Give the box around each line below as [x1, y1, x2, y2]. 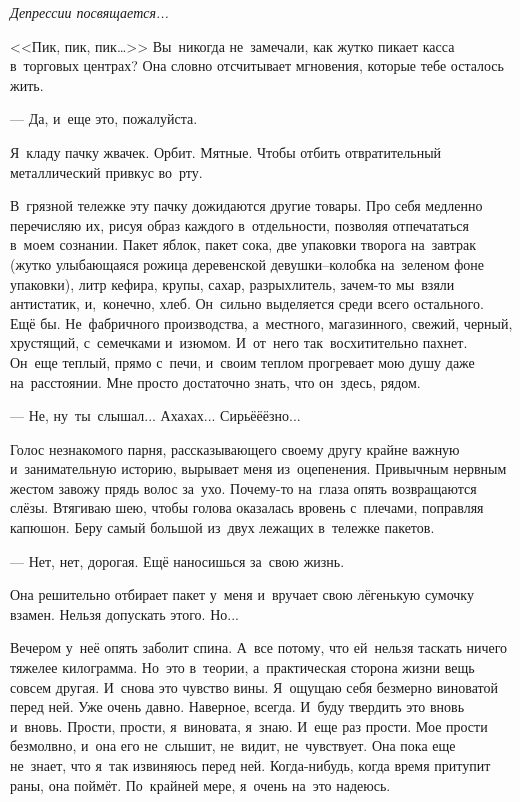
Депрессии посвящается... [10, 2, 169, 22]
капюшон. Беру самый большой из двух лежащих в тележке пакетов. [10, 517, 435, 538]
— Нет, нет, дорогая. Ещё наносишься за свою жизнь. [10, 550, 345, 571]
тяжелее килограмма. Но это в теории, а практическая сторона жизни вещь [10, 657, 475, 678]
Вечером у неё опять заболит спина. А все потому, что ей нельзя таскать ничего [10, 637, 508, 658]
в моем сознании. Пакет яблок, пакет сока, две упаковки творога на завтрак [10, 234, 477, 255]
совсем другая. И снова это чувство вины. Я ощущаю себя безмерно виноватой [10, 676, 498, 697]
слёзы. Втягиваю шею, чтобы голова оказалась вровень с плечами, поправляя [10, 497, 484, 518]
